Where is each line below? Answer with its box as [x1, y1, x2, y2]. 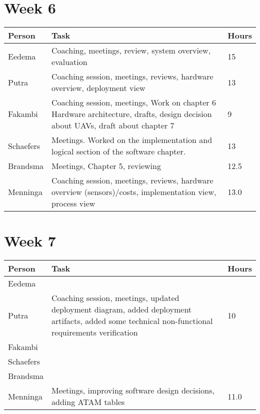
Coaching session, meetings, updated [51, 292, 179, 304]
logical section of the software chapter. [51, 145, 186, 157]
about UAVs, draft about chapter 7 [51, 119, 174, 131]
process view [51, 197, 95, 209]
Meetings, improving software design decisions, [51, 384, 214, 396]
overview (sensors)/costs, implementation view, [51, 186, 216, 198]
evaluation [51, 56, 87, 68]
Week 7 [4, 230, 56, 251]
